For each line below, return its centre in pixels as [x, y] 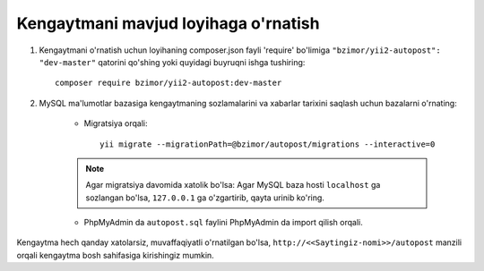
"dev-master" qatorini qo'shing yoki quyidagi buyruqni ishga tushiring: [172, 62]
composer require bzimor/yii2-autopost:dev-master [169, 83]
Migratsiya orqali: [116, 123]
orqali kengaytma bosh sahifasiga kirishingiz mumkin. [115, 255]
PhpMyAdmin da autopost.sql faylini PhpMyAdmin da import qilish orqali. [223, 223]
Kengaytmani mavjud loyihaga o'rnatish [168, 23]
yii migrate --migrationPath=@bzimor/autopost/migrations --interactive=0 [268, 144]
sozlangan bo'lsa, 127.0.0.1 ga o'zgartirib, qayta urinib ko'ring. [205, 198]
